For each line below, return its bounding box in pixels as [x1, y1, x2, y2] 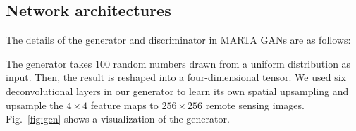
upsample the [6, 97, 63, 112]
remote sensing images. [205, 97, 305, 112]
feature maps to [90, 97, 159, 112]
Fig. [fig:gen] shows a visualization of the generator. [6, 111, 230, 126]
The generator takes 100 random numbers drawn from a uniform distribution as [6, 56, 351, 70]
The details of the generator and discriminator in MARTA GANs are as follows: [6, 32, 351, 47]
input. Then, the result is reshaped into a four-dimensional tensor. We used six [6, 70, 346, 85]
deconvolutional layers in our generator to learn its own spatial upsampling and [6, 83, 349, 98]
